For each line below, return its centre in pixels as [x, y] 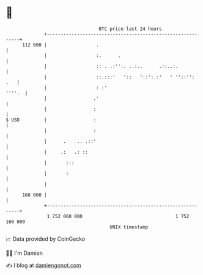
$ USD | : [51, 120]
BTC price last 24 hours [131, 29]
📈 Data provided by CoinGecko [46, 239]
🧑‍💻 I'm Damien [24, 253]
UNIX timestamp [129, 227]
